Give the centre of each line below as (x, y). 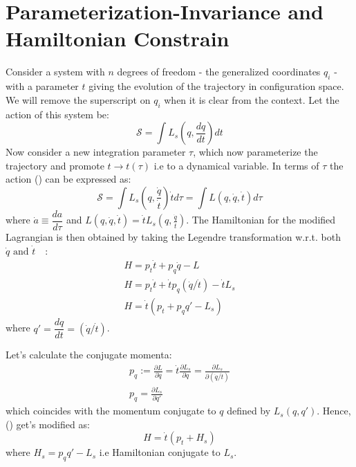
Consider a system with (55, 72)
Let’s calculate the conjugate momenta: (89, 355)
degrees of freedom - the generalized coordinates (219, 72)
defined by (249, 411)
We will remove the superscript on (78, 99)
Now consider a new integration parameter (96, 152)
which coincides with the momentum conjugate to (111, 411)
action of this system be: (57, 114)
